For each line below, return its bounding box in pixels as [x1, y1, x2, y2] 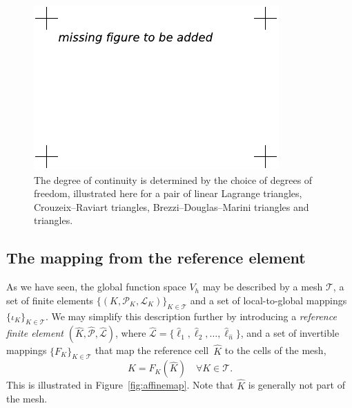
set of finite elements [6, 293, 94, 307]
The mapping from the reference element [6, 247, 306, 268]
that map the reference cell [95, 343, 209, 358]
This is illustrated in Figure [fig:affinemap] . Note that [6, 378, 234, 392]
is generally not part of [248, 378, 345, 392]
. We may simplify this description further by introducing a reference [45, 308, 337, 323]
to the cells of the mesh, [224, 343, 326, 358]
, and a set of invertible [240, 326, 340, 340]
